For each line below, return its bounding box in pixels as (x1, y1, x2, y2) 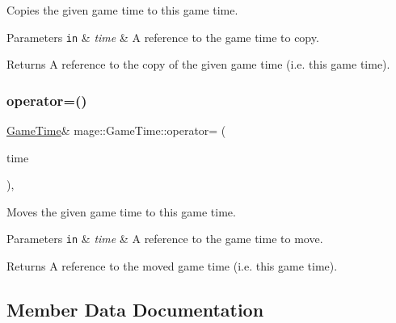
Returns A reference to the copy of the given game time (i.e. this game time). (6, 56, 390, 73)
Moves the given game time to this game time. (6, 203, 236, 220)
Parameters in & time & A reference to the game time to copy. (6, 28, 319, 45)
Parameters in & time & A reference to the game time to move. (6, 230, 323, 247)
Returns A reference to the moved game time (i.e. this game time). (6, 258, 338, 275)
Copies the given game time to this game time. (6, 2, 238, 18)
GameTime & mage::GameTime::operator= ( (6, 122, 226, 139)
